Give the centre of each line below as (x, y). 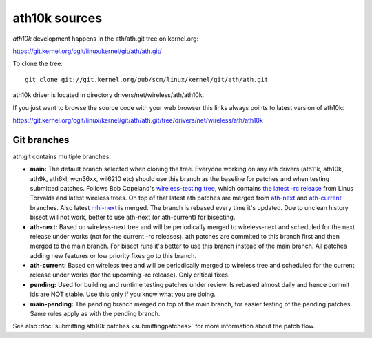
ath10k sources (58, 18)
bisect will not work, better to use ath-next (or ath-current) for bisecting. (133, 218)
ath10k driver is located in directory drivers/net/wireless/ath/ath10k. (108, 95)
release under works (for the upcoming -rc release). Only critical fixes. (130, 275)
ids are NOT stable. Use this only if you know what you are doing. (123, 294)
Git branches (41, 140)
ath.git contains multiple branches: (62, 156)
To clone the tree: (38, 64)
